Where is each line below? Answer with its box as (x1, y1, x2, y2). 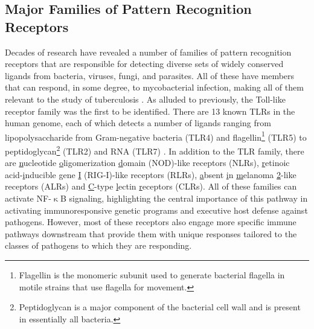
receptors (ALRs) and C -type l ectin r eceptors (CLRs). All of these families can (5, 180, 297, 193)
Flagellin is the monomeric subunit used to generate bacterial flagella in (19, 269, 285, 281)
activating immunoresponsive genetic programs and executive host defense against (5, 203, 308, 216)
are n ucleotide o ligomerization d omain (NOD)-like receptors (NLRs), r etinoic (5, 156, 290, 169)
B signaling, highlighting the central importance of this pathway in (60, 192, 308, 205)
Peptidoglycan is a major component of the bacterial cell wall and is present (19, 301, 301, 313)
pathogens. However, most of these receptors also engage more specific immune (5, 216, 296, 228)
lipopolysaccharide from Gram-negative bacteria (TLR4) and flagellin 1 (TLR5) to (5, 129, 307, 143)
